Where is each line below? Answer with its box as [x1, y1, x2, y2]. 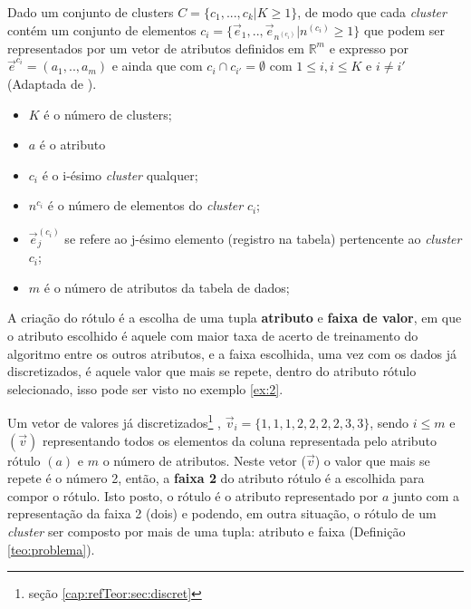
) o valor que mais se [314, 450, 430, 469]
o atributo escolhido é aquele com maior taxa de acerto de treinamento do [7, 326, 418, 344]
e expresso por [329, 38, 409, 57]
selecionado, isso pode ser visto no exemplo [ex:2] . [7, 379, 284, 398]
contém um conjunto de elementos [7, 20, 197, 39]
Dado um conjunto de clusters [7, 3, 174, 21]
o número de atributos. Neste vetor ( [102, 450, 306, 469]
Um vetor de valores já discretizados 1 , [7, 411, 221, 432]
